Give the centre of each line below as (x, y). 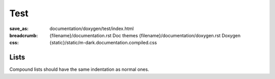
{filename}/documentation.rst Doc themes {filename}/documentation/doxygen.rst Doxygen (145, 35)
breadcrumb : (24, 35)
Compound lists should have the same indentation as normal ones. (79, 69)
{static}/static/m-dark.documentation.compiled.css (103, 43)
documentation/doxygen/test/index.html (92, 29)
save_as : (19, 29)
